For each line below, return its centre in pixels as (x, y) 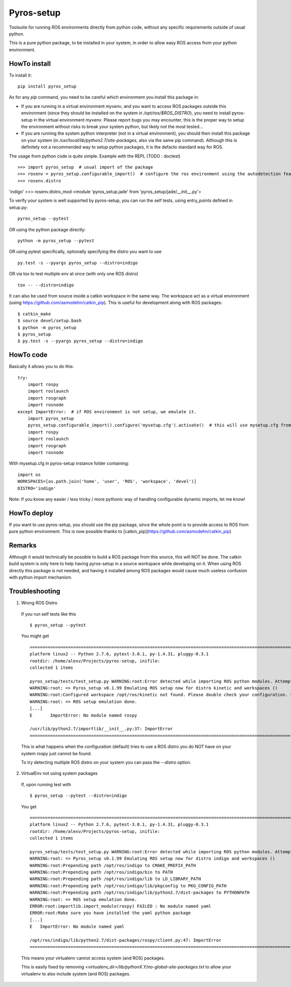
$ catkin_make (34, 314)
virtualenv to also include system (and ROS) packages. (76, 974)
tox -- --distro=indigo (46, 285)
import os (29, 475)
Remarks (23, 545)
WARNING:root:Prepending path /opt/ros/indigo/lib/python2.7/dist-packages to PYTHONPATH (140, 893)
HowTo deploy (31, 513)
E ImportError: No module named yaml (77, 927)
